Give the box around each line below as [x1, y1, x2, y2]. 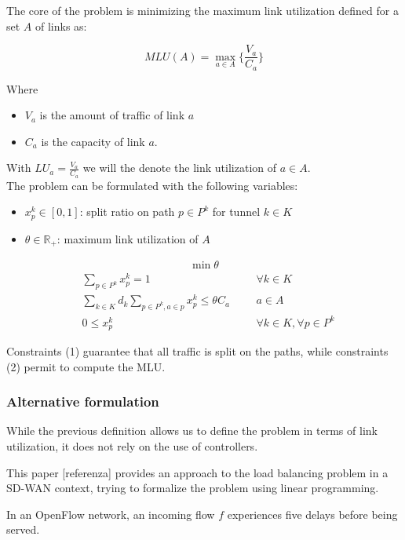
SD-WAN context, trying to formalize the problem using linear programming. [6, 480, 379, 496]
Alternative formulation [6, 392, 159, 411]
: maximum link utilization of [57, 230, 199, 246]
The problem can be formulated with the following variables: [6, 177, 298, 193]
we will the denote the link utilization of [82, 159, 277, 176]
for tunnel [212, 203, 261, 220]
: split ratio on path [79, 203, 175, 220]
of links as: [35, 17, 87, 34]
